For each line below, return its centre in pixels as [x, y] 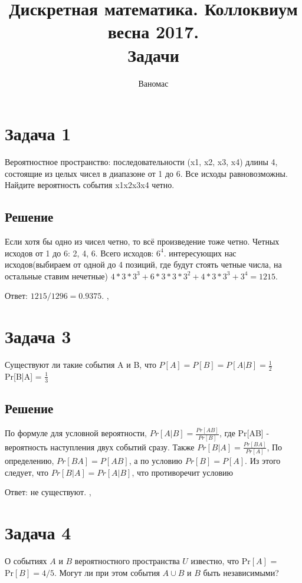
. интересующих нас [200, 253]
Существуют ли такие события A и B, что [81, 365]
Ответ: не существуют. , [48, 492]
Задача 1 [38, 134]
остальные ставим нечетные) [56, 276]
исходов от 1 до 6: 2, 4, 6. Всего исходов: [79, 253]
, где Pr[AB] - [244, 433]
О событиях [26, 561]
